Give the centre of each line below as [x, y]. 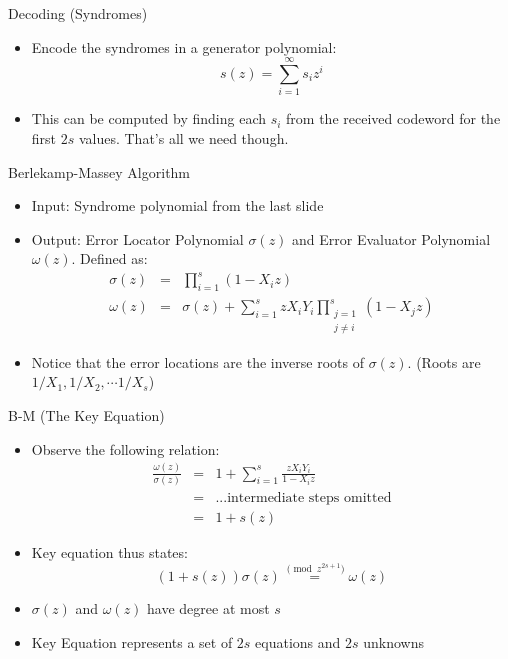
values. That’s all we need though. [183, 137]
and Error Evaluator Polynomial [391, 238]
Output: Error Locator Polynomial [137, 238]
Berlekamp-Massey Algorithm [99, 171]
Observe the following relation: [125, 448]
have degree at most [208, 608]
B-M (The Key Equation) [86, 415]
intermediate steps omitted [309, 497]
